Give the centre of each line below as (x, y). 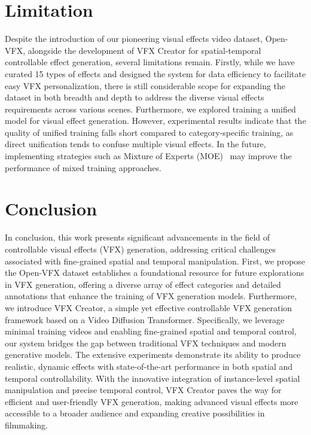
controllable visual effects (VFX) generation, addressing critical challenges (140, 249)
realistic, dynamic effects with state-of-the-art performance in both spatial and (149, 366)
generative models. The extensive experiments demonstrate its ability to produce (153, 355)
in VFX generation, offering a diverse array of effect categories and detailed (143, 284)
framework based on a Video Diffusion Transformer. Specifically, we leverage (145, 319)
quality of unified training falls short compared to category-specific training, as (149, 132)
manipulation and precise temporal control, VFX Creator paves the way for (143, 390)
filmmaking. (26, 425)
